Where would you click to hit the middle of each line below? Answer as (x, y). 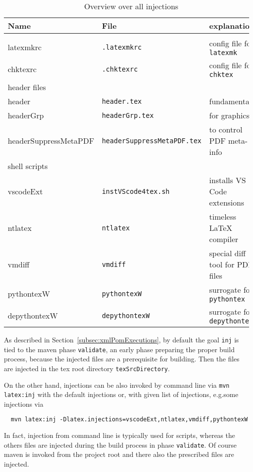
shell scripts (28, 166)
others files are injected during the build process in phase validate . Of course (120, 444)
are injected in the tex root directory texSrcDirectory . (87, 368)
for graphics (229, 115)
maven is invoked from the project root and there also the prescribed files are (119, 454)
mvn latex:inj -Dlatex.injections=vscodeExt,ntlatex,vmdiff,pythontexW (129, 420)
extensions (227, 202)
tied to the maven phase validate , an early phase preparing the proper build (119, 349)
